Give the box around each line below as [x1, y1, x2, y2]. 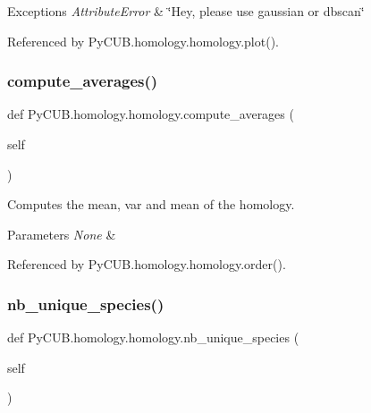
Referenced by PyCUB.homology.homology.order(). [7, 255, 286, 274]
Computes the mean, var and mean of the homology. [7, 195, 295, 214]
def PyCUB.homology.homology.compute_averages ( [7, 105, 294, 123]
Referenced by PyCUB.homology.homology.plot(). [7, 31, 279, 50]
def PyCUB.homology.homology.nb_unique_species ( [7, 328, 299, 347]
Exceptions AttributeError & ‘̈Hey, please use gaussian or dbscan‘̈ [7, 2, 365, 20]
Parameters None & [7, 224, 116, 243]
